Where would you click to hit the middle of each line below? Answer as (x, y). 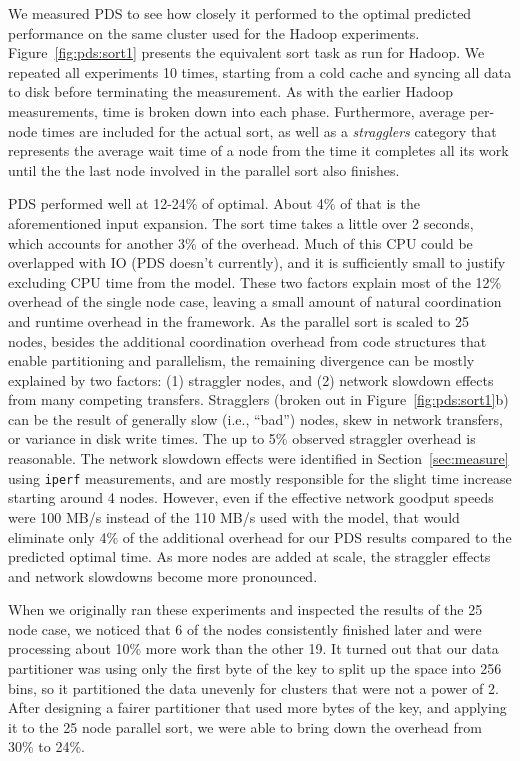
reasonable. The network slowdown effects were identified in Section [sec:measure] (258, 458)
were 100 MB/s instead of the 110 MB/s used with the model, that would (234, 516)
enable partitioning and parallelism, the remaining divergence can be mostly (241, 360)
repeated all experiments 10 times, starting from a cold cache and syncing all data (260, 71)
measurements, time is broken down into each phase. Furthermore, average (236, 110)
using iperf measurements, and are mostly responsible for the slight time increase (260, 477)
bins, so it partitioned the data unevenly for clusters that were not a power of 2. (253, 687)
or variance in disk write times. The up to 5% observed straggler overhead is (242, 438)
